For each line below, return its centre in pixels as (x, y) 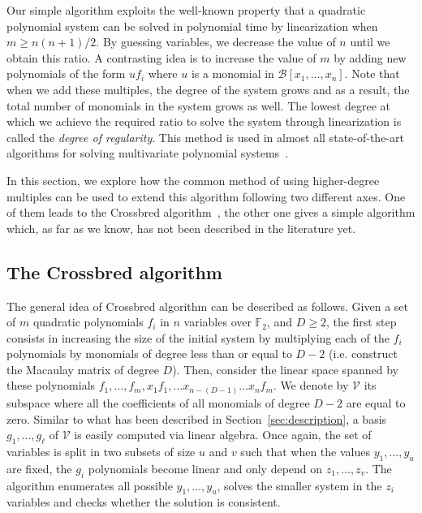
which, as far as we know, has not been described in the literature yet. (181, 228)
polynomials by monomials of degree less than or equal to (149, 353)
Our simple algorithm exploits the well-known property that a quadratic (186, 10)
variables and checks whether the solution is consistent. (144, 502)
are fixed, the (39, 468)
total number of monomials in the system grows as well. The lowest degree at (198, 105)
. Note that (372, 73)
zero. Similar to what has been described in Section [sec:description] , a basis (197, 418)
